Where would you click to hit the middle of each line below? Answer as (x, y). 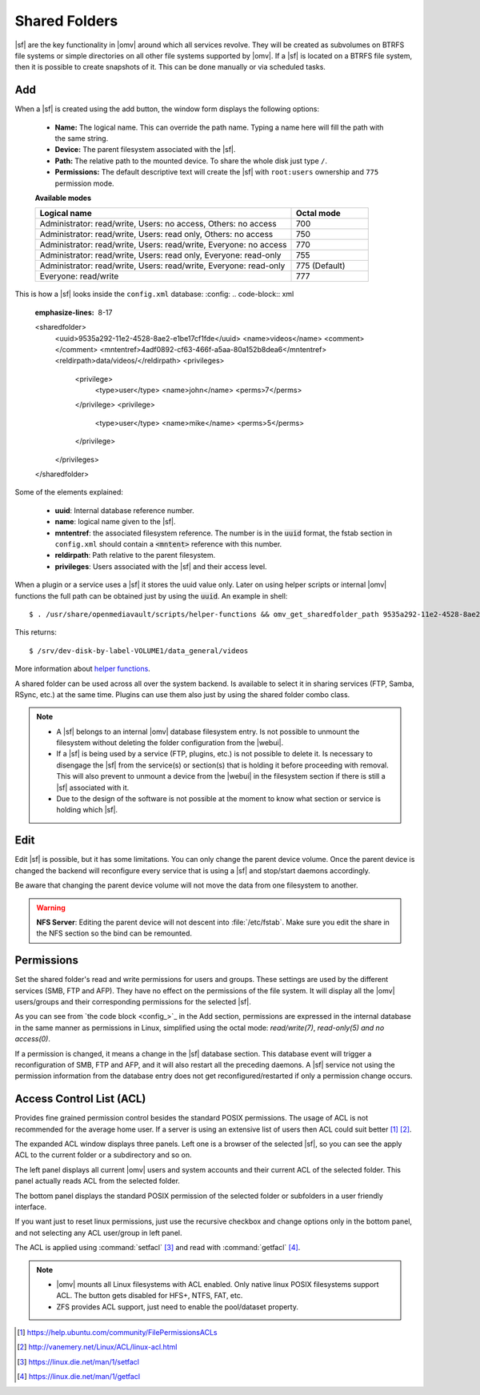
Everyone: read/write (79, 276)
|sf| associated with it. (93, 788)
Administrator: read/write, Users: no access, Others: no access (158, 224)
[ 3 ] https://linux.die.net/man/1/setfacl (78, 1361)
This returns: (36, 632)
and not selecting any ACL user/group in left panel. (98, 1233)
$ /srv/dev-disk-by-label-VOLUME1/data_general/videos (139, 651)
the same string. (82, 138)
